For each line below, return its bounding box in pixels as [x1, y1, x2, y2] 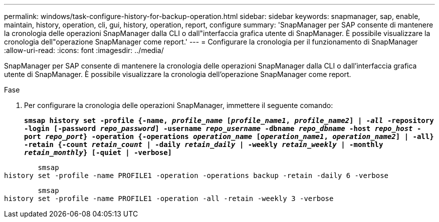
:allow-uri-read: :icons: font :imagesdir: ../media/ [4, 46, 164, 54]
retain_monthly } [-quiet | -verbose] [24, 148, 172, 156]
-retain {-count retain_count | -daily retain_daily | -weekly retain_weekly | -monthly [24, 140, 383, 148]
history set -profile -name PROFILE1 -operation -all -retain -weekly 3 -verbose [4, 194, 334, 202]
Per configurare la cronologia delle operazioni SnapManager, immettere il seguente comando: [24, 101, 333, 109]
